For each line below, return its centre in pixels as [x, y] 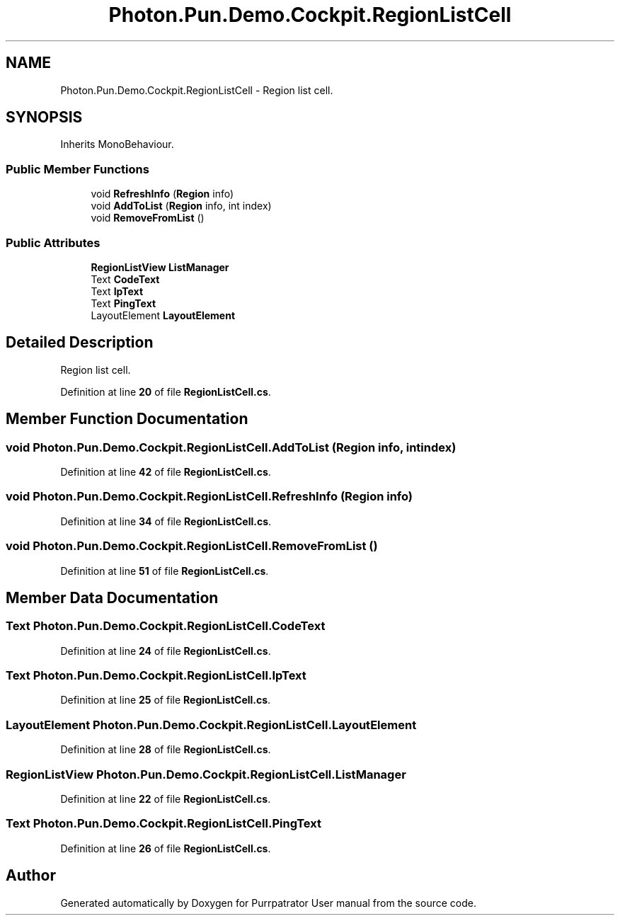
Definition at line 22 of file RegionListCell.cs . [166, 799]
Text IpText [117, 291]
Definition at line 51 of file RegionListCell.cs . [165, 571]
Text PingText [124, 303]
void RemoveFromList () [148, 218]
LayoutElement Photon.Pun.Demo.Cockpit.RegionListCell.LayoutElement [211, 725]
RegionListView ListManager [160, 267]
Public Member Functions [77, 169]
